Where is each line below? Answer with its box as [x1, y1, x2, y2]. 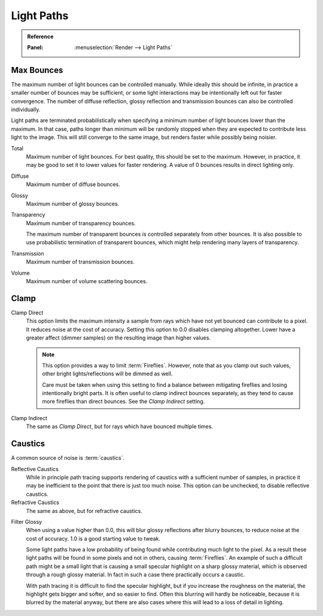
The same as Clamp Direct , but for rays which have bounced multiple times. [26, 423, 214, 430]
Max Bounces [11, 65, 63, 75]
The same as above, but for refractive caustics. [26, 507, 143, 514]
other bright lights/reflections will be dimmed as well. [42, 370, 173, 377]
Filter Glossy [11, 518, 42, 525]
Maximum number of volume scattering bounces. [26, 278, 148, 285]
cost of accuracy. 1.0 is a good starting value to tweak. [26, 535, 161, 542]
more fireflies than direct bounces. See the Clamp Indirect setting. [42, 398, 205, 405]
